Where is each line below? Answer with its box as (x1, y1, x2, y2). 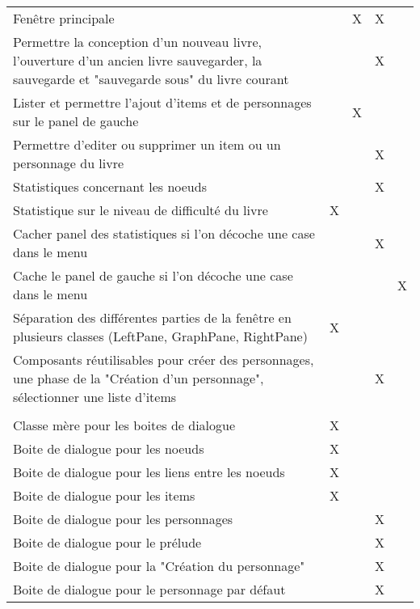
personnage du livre (13, 154, 124, 172)
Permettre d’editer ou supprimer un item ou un (13, 135, 281, 154)
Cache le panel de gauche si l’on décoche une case (13, 266, 293, 285)
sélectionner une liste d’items (13, 387, 177, 406)
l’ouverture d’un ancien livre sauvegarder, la (13, 51, 262, 70)
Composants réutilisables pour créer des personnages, (13, 350, 314, 369)
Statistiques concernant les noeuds (13, 177, 207, 196)
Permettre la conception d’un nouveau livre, (13, 32, 262, 51)
